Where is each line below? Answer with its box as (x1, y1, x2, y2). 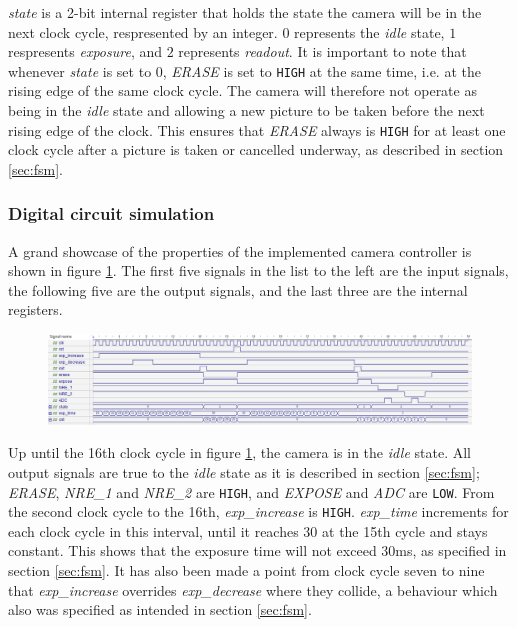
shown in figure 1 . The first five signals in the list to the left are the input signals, (8, 260, 509, 281)
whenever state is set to (8, 60, 152, 81)
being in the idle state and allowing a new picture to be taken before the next (8, 100, 485, 121)
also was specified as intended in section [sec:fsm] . (8, 599, 312, 620)
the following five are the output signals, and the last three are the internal (8, 279, 468, 300)
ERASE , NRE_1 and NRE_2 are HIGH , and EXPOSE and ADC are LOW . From (8, 481, 495, 502)
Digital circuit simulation (8, 201, 215, 226)
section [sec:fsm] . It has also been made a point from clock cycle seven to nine (8, 560, 485, 581)
